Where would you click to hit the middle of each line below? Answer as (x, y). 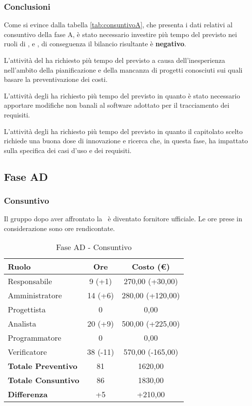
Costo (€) (151, 266)
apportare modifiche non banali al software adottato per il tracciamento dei (117, 105)
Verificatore (28, 351)
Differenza (28, 394)
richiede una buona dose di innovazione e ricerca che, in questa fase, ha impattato (126, 141)
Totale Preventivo (43, 366)
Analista (22, 323)
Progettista (27, 309)
